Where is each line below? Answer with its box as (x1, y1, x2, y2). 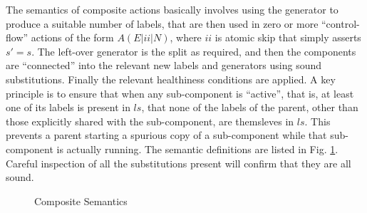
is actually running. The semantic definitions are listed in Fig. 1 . (56, 141, 338, 156)
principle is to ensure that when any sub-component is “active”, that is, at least (6, 85, 354, 100)
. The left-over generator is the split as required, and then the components (31, 43, 356, 58)
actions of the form (31, 30, 114, 45)
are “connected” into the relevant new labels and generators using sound (6, 58, 322, 73)
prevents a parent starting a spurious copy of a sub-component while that (6, 128, 327, 142)
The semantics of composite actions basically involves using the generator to (6, 2, 338, 16)
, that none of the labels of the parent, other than (141, 100, 358, 115)
